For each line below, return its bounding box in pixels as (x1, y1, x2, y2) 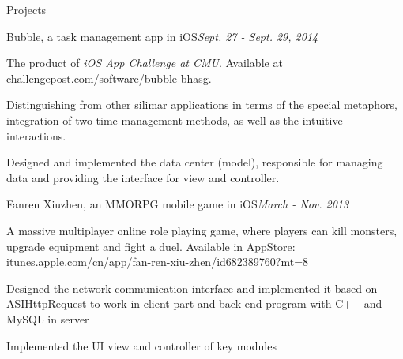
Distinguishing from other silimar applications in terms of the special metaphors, (6, 96, 397, 113)
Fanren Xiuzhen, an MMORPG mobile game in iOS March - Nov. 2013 (6, 196, 349, 212)
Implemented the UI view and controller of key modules (6, 337, 277, 353)
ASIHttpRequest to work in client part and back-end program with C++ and (6, 295, 382, 312)
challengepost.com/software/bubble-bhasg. (6, 69, 212, 86)
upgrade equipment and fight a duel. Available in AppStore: (6, 237, 296, 254)
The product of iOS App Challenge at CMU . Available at (6, 54, 283, 71)
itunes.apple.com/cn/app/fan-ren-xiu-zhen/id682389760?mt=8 (6, 253, 309, 270)
